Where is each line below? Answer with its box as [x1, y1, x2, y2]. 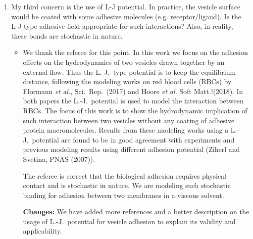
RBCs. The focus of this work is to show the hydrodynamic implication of [23, 105, 248, 115]
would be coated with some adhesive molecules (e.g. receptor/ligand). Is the [11, 11, 242, 21]
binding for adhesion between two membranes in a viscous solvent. [23, 190, 224, 200]
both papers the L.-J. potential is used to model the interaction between [23, 96, 244, 106]
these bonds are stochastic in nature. [11, 30, 123, 41]
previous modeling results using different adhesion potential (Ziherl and [23, 144, 240, 154]
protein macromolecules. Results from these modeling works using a [23, 125, 229, 135]
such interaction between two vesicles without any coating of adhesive [23, 115, 235, 125]
